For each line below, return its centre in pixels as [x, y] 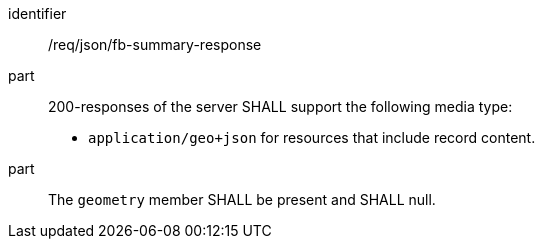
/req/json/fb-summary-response [155, 44]
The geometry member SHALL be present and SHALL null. [242, 199]
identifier [37, 13]
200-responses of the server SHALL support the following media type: [280, 106]
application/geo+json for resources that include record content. [312, 137]
